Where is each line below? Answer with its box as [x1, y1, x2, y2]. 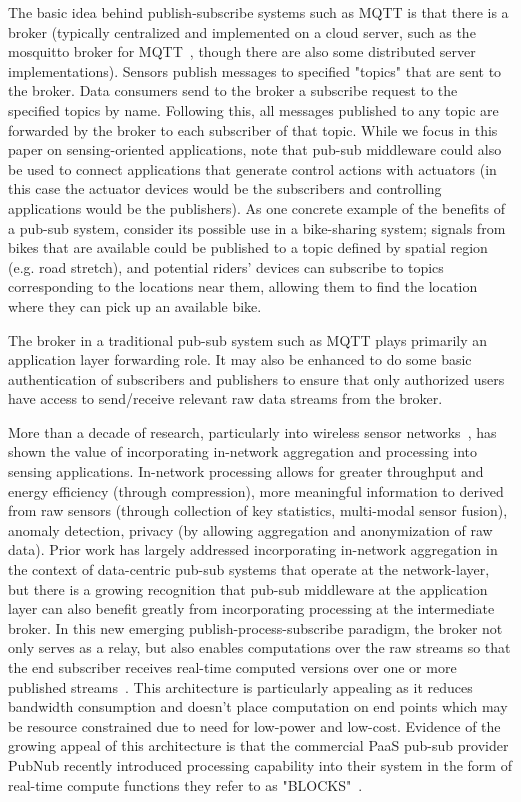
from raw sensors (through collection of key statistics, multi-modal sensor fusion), [8, 500, 508, 521]
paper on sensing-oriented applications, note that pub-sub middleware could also [8, 139, 502, 160]
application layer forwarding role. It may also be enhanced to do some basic [8, 349, 472, 370]
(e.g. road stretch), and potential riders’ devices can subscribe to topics [8, 256, 444, 277]
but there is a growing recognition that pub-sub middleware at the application [8, 578, 488, 599]
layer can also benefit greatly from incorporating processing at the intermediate [8, 598, 495, 619]
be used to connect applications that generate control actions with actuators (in [8, 158, 497, 179]
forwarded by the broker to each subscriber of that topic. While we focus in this [8, 119, 498, 140]
